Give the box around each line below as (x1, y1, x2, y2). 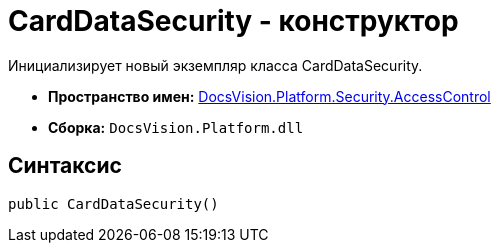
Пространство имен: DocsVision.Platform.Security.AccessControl (48, 87, 491, 105)
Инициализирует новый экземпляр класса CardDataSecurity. (8, 56, 423, 74)
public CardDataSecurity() (8, 195, 219, 212)
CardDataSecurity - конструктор (8, 4, 459, 38)
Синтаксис (8, 153, 122, 179)
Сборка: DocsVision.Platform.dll (48, 118, 304, 136)
